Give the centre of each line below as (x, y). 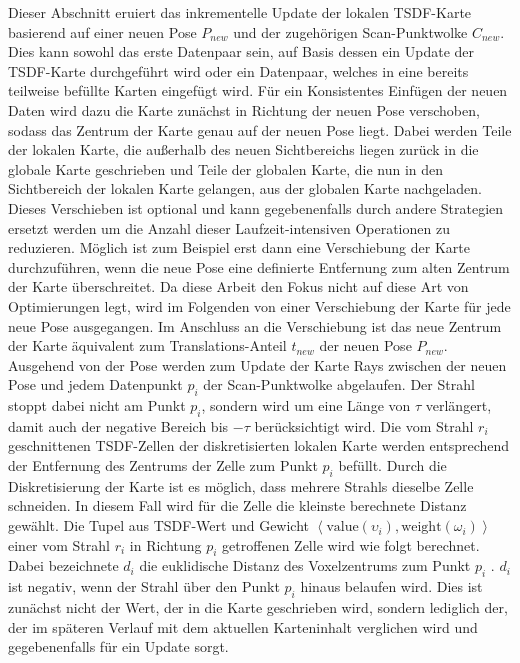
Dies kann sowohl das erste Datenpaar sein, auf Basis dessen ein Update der (241, 51)
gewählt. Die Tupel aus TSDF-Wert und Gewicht (159, 525)
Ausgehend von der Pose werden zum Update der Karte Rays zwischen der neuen (257, 364)
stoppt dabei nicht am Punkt (97, 405)
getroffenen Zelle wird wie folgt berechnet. (351, 544)
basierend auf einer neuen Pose (102, 31)
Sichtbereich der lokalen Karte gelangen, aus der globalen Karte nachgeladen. (245, 188)
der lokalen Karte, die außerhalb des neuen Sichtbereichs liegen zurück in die (243, 149)
